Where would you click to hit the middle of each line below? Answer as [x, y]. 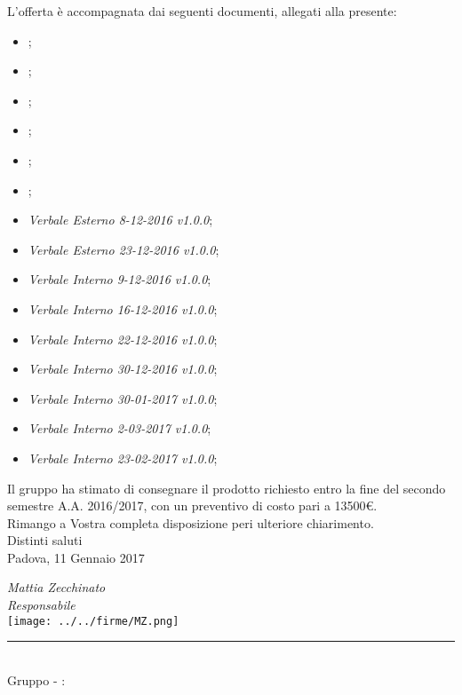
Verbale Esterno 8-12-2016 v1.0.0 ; [120, 220]
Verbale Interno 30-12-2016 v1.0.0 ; [123, 369]
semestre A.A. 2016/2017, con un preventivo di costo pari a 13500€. [192, 505]
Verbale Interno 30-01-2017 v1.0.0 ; [123, 398]
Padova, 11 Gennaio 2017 [76, 557]
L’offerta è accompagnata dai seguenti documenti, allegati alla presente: [202, 11]
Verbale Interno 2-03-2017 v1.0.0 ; [119, 428]
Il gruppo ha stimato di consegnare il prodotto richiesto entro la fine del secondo [227, 488]
